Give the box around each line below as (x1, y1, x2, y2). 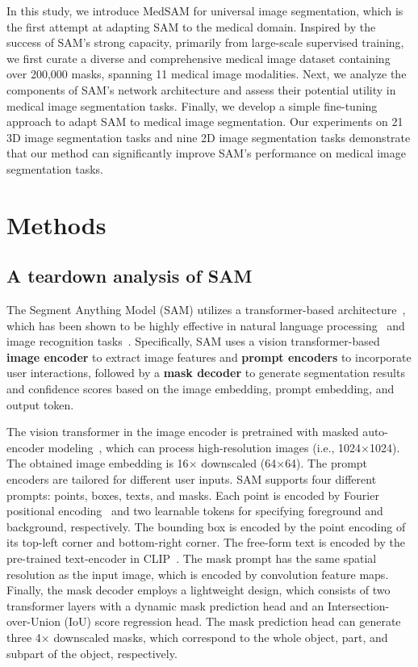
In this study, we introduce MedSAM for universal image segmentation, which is (6, 2, 403, 19)
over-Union (6, 613, 61, 630)
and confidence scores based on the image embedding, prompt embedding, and (6, 380, 395, 397)
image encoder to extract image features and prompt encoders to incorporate (6, 348, 412, 365)
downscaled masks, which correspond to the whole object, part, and (53, 628, 388, 645)
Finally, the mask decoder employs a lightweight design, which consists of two (6, 581, 391, 598)
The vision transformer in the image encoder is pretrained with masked (6, 423, 359, 440)
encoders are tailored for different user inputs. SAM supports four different (6, 471, 377, 488)
